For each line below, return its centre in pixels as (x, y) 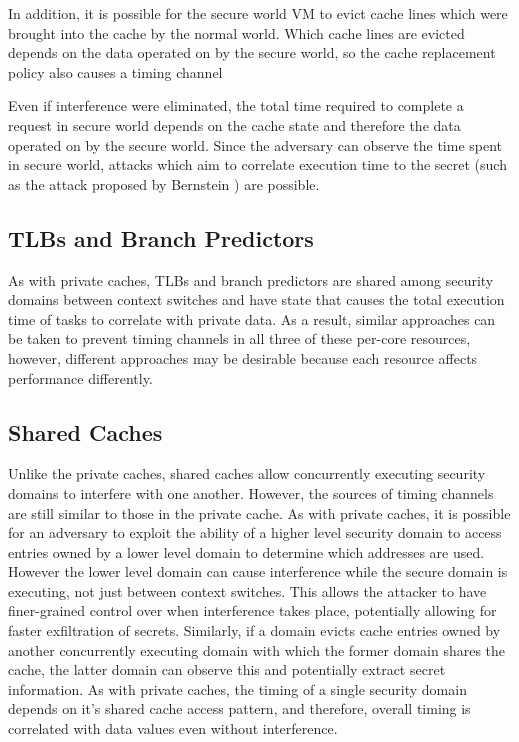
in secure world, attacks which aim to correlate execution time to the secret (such (257, 164)
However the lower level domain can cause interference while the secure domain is (258, 571)
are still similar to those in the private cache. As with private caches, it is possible (259, 512)
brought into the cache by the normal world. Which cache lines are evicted (236, 32)
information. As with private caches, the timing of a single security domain (237, 688)
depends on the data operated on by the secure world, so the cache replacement (252, 52)
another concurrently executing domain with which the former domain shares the (257, 649)
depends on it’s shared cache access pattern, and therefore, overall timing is (239, 708)
